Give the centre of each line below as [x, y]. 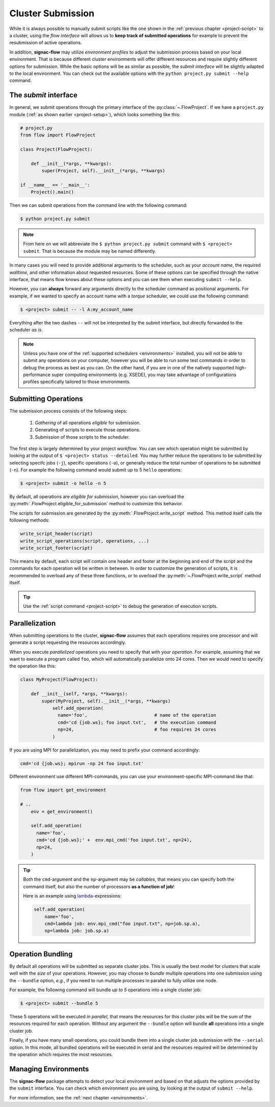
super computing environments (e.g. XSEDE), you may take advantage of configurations [144, 375]
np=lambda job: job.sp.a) [77, 931]
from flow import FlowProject [58, 135]
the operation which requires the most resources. [61, 1054]
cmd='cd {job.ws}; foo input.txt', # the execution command [137, 722]
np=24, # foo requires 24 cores [137, 730]
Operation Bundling [41, 954]
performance [37, 375]
